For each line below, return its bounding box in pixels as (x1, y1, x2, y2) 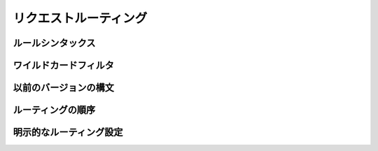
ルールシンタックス (13, 37, 96, 49)
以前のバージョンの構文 (13, 82, 115, 94)
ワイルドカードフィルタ (13, 59, 115, 71)
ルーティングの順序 (13, 104, 96, 116)
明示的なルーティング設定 (13, 127, 123, 138)
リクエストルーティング (13, 10, 148, 26)
